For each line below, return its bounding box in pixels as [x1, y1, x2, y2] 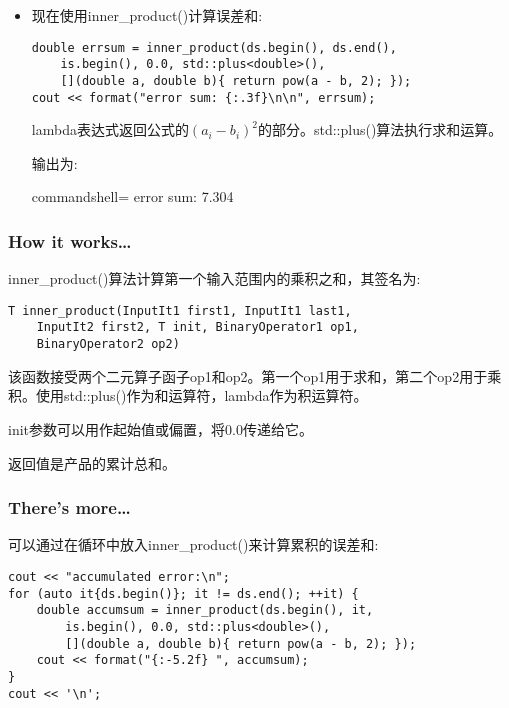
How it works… [8, 228, 132, 253]
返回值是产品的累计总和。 [8, 452, 176, 473]
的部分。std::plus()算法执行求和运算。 [257, 119, 503, 140]
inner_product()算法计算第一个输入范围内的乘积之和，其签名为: [8, 268, 421, 289]
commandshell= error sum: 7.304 [31, 186, 234, 207]
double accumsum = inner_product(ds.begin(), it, [36, 603, 374, 618]
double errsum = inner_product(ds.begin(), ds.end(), [31, 40, 397, 55]
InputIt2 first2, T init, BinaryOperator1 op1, [36, 320, 359, 335]
